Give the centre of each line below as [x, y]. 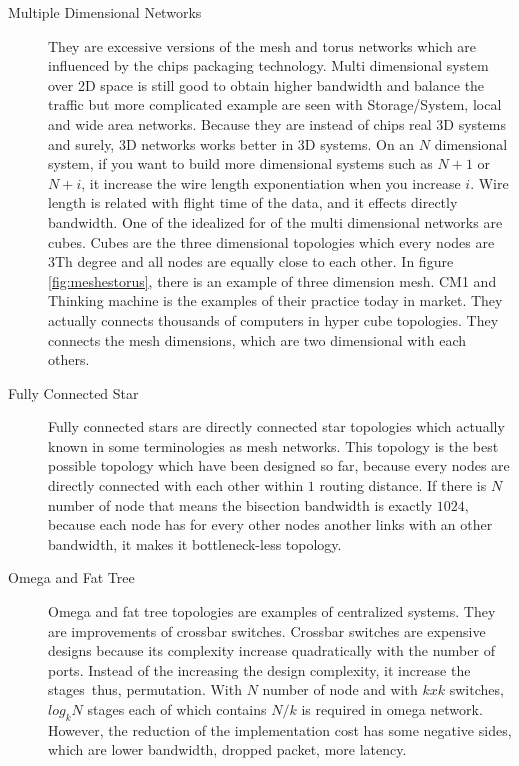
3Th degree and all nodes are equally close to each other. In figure [251, 261]
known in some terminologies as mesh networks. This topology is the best [273, 445]
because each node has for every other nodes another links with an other [270, 524]
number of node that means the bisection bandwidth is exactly [240, 504]
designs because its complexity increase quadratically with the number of [271, 650]
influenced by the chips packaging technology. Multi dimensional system [268, 65]
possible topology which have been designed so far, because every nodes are [279, 465]
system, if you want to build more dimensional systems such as [240, 163]
